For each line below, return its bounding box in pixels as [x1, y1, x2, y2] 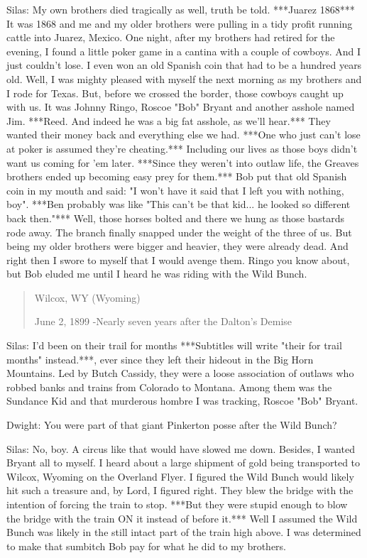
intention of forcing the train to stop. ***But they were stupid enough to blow [6, 497, 348, 511]
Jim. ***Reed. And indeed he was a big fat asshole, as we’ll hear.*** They [6, 113, 331, 128]
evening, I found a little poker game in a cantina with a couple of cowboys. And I [6, 43, 361, 58]
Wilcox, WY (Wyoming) [34, 290, 141, 305]
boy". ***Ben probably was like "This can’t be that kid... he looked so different [6, 197, 351, 212]
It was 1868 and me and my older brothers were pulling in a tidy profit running [6, 16, 353, 31]
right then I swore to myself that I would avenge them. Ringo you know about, [6, 252, 350, 267]
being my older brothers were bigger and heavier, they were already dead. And [6, 239, 349, 253]
